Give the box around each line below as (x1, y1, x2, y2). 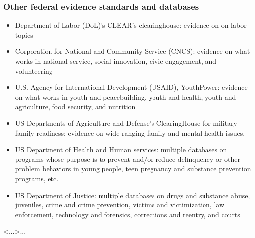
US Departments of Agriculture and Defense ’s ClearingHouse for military (15, 118, 237, 128)
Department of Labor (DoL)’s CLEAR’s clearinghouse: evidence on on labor (15, 20, 247, 30)
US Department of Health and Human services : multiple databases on (15, 144, 227, 155)
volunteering (15, 65, 52, 76)
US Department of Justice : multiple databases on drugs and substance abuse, (15, 190, 250, 200)
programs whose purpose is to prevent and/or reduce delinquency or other (15, 154, 240, 164)
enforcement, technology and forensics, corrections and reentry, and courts (15, 209, 240, 219)
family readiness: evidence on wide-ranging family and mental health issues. (15, 127, 245, 138)
